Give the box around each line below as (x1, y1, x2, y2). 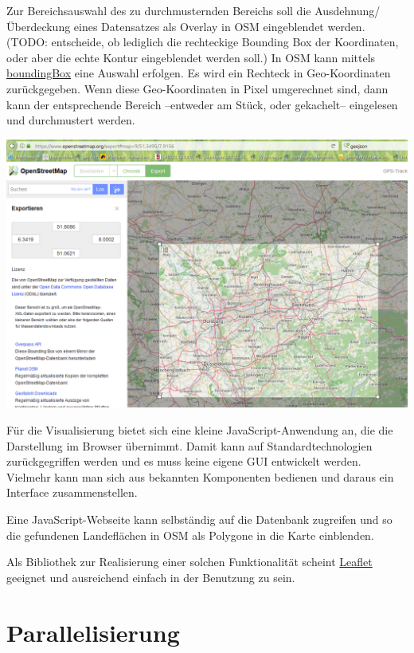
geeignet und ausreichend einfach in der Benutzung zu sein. (6, 568, 295, 585)
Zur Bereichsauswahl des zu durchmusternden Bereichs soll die (6, 2, 311, 18)
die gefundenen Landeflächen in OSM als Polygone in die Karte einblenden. (6, 526, 374, 543)
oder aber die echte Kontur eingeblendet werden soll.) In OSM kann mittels (6, 49, 376, 65)
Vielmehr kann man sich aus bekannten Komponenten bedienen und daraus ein (6, 468, 394, 485)
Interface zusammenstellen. (6, 484, 138, 501)
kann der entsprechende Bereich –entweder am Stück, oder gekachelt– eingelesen (6, 96, 398, 112)
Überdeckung (6, 18, 71, 34)
